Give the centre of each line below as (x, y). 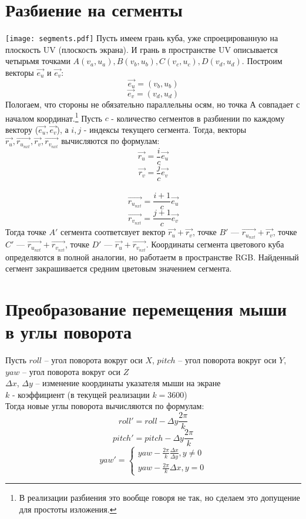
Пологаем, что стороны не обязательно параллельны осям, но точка (126, 104)
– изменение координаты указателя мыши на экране (128, 383)
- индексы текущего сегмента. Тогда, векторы (165, 129)
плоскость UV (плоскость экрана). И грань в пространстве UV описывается (142, 49)
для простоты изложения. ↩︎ (68, 509)
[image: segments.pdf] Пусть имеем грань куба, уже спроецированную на (142, 38)
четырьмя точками (38, 61)
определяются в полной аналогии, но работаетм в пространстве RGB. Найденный (152, 257)
